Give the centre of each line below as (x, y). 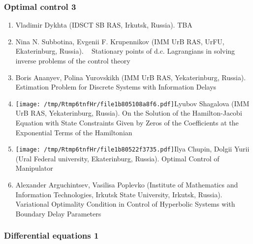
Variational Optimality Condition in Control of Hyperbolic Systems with (125, 204)
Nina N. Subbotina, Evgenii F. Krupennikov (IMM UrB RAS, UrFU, (120, 41)
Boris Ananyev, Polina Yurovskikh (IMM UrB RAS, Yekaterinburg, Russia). (131, 77)
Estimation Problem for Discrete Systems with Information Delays (116, 87)
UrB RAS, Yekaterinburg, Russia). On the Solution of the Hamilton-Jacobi (129, 113)
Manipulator (34, 168)
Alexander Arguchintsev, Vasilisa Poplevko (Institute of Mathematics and (127, 185)
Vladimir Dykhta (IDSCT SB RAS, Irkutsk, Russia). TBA (104, 25)
